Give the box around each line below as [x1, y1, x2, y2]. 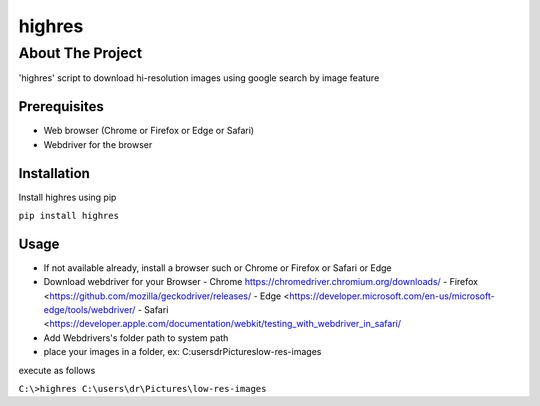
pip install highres [18, 210, 120, 221]
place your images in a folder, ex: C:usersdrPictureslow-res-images [43, 346, 322, 358]
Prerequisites [18, 98, 104, 115]
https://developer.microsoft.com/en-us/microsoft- [288, 290, 495, 302]
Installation [18, 165, 90, 182]
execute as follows [18, 364, 96, 376]
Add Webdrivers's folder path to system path [43, 331, 229, 344]
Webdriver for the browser [43, 138, 153, 150]
